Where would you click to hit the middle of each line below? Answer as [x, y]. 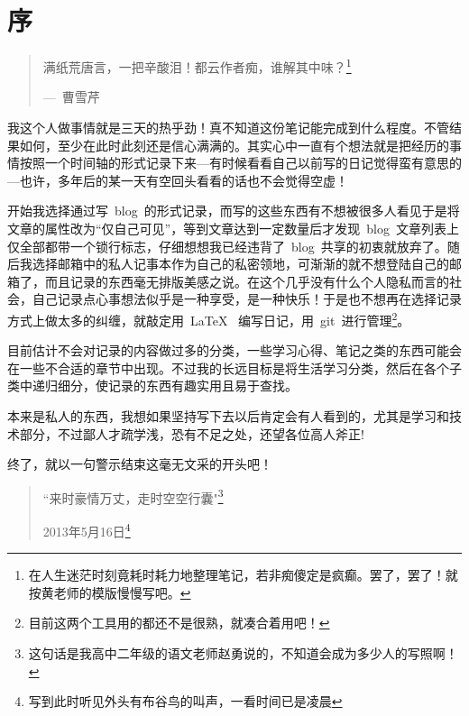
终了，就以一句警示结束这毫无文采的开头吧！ [140, 464]
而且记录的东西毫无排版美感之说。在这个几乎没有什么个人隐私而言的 [247, 281]
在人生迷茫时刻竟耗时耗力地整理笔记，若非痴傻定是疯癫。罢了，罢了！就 [243, 575]
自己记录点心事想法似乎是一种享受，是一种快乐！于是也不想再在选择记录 [247, 299]
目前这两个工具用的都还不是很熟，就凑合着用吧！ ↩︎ [179, 623]
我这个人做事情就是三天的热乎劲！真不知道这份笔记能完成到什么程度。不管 [228, 127]
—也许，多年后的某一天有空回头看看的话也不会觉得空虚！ [178, 180]
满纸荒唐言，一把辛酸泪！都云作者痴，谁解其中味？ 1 [197, 65]
